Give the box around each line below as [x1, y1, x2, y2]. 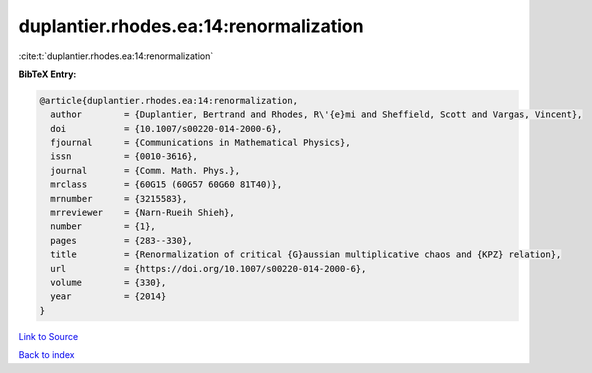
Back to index [18, 349, 75, 361]
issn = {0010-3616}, [50, 151, 199, 162]
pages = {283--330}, [50, 235, 194, 246]
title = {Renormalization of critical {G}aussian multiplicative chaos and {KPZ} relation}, [50, 249, 562, 260]
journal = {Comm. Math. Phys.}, [50, 165, 240, 176]
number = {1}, [50, 221, 157, 232]
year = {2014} [50, 291, 167, 302]
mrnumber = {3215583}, [50, 193, 188, 204]
